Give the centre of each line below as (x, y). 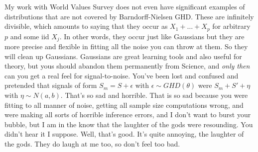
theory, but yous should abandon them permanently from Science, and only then (127, 66)
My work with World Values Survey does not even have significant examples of (125, 6)
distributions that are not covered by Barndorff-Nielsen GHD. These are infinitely (129, 16)
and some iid (30, 36)
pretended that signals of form (51, 85)
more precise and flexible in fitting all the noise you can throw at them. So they (126, 46)
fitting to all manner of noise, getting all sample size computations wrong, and (124, 105)
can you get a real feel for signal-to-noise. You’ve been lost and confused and (122, 75)
